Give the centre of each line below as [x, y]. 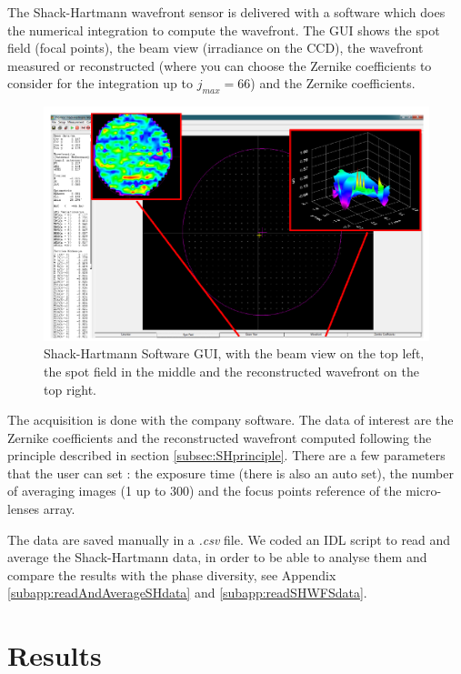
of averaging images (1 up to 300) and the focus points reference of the [205, 491]
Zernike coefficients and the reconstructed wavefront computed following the [220, 437]
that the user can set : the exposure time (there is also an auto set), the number [230, 473]
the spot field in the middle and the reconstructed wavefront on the [231, 371]
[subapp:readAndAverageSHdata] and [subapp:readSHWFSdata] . [187, 593]
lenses [24, 509]
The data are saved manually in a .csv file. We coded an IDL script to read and [229, 539]
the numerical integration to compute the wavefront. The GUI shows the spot [224, 30]
